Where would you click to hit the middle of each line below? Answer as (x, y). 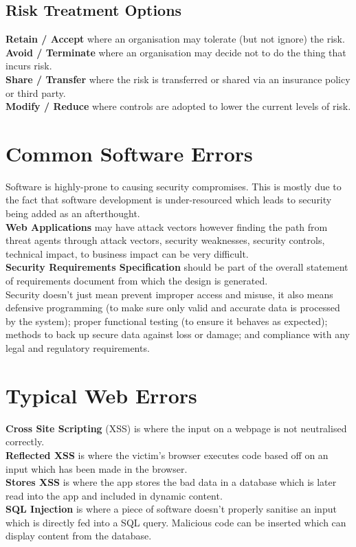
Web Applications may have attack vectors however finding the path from (167, 226)
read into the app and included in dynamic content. (114, 495)
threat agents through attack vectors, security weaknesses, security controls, (165, 240)
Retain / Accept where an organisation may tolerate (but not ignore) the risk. (175, 39)
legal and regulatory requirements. (78, 348)
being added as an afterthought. (73, 213)
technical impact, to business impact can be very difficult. (127, 253)
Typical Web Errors (101, 395)
